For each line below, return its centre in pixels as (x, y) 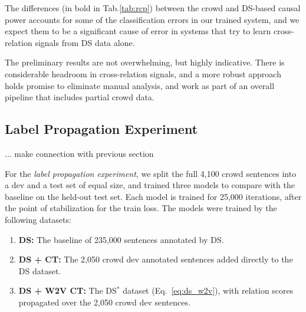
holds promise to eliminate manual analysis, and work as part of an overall (140, 85)
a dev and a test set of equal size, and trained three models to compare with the (150, 185)
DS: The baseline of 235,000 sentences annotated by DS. (121, 239)
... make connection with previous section (79, 153)
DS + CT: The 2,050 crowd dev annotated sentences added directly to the (156, 259)
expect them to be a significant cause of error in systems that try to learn (138, 31)
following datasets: (38, 219)
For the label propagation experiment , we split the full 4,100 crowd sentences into (151, 173)
